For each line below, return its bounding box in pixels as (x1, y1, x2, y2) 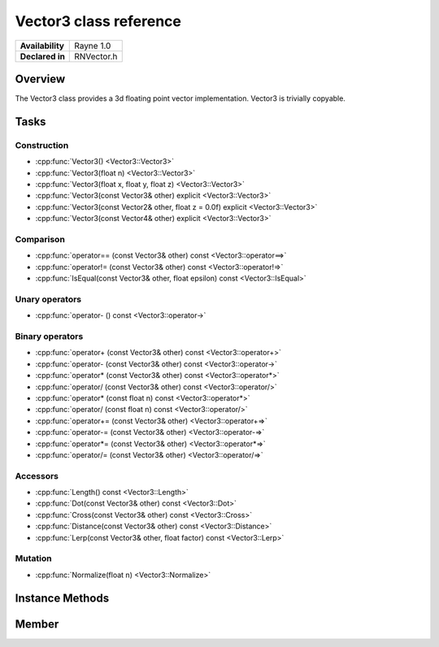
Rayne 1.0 (74, 40, 111, 51)
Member (15, 617, 59, 631)
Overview (15, 72, 66, 85)
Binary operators (15, 331, 84, 341)
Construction (15, 139, 69, 150)
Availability (20, 40, 65, 51)
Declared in (20, 50, 65, 62)
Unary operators (15, 293, 82, 305)
